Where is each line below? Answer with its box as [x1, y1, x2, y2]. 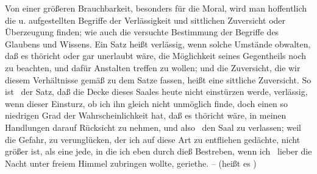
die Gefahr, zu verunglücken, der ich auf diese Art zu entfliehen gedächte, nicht [5, 133, 301, 145]
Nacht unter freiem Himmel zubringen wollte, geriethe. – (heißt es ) [5, 156, 257, 169]
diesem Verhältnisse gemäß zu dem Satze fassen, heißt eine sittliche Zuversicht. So [5, 73, 312, 86]
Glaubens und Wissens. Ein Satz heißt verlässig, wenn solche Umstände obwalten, [5, 37, 311, 50]
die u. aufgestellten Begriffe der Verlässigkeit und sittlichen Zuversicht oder [5, 13, 286, 26]
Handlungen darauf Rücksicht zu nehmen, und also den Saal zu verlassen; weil [5, 120, 301, 133]
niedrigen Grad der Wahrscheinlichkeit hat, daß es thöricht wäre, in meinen [5, 109, 287, 122]
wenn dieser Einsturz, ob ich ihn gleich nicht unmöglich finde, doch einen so [5, 97, 288, 110]
